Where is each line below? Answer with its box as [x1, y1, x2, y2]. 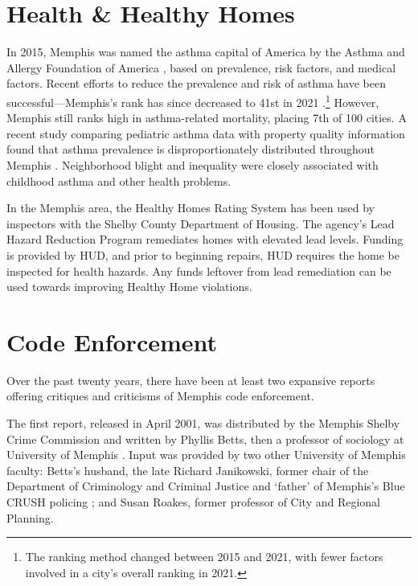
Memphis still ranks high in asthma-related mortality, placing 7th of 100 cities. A [6, 109, 407, 126]
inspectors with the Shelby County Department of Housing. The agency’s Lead [6, 215, 395, 232]
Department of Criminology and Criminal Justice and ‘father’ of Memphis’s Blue [6, 477, 405, 494]
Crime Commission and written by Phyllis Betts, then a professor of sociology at [6, 430, 404, 447]
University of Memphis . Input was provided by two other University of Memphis [6, 446, 406, 463]
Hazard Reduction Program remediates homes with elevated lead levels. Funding [6, 231, 404, 248]
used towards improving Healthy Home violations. [6, 278, 252, 295]
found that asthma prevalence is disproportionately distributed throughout [6, 141, 375, 158]
